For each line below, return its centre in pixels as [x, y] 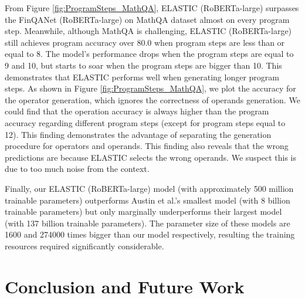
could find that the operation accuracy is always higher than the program [137, 111]
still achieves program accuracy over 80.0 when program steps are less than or [145, 42]
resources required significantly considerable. [84, 245]
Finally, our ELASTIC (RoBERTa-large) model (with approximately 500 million [149, 188]
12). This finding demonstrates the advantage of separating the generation [138, 134]
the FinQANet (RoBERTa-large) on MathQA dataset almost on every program [147, 19]
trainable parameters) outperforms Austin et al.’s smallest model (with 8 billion [148, 200]
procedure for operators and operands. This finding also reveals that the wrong [147, 146]
